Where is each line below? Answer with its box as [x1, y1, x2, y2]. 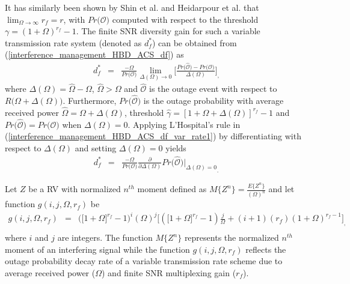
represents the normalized [184, 231, 279, 244]
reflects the [245, 243, 286, 255]
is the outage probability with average [143, 94, 284, 107]
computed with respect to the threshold [112, 13, 259, 25]
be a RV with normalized [28, 183, 121, 195]
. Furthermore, [63, 94, 117, 107]
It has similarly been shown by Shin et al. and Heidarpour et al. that [5, 1, 259, 13]
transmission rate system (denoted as [5, 36, 142, 49]
